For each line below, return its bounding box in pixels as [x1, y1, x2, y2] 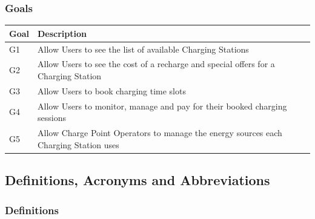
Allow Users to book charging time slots [38, 84, 186, 97]
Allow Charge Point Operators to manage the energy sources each [38, 126, 282, 139]
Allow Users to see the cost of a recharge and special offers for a [38, 57, 275, 70]
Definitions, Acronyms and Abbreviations [5, 171, 270, 189]
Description [38, 27, 87, 39]
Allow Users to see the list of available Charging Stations [38, 42, 249, 55]
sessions [38, 111, 66, 124]
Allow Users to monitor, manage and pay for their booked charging [38, 99, 287, 112]
